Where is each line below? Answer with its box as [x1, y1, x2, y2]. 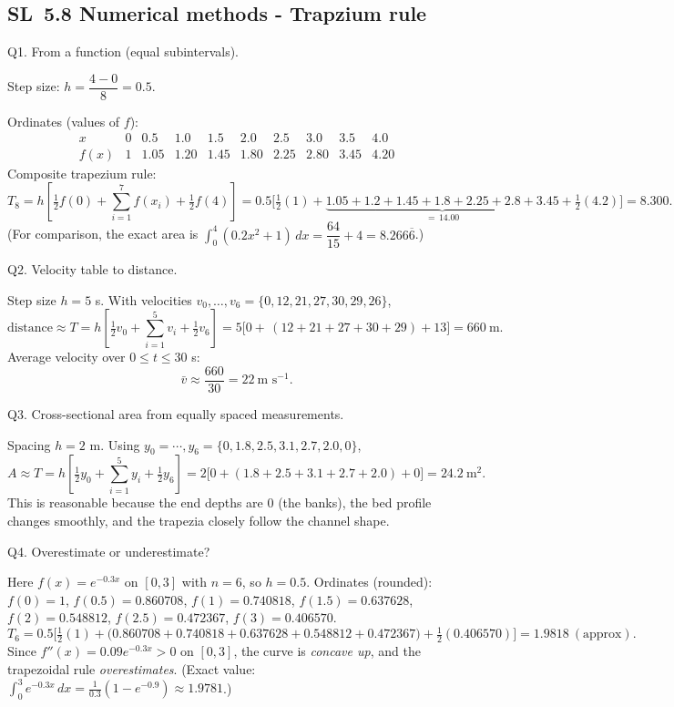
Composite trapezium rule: [7, 163, 157, 182]
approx [582, 628, 622, 641]
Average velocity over [7, 347, 126, 366]
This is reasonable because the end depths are [7, 493, 263, 512]
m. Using [89, 435, 140, 454]
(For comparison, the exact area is [7, 224, 199, 243]
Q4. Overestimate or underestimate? [7, 541, 210, 560]
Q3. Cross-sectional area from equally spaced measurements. [7, 405, 344, 424]
